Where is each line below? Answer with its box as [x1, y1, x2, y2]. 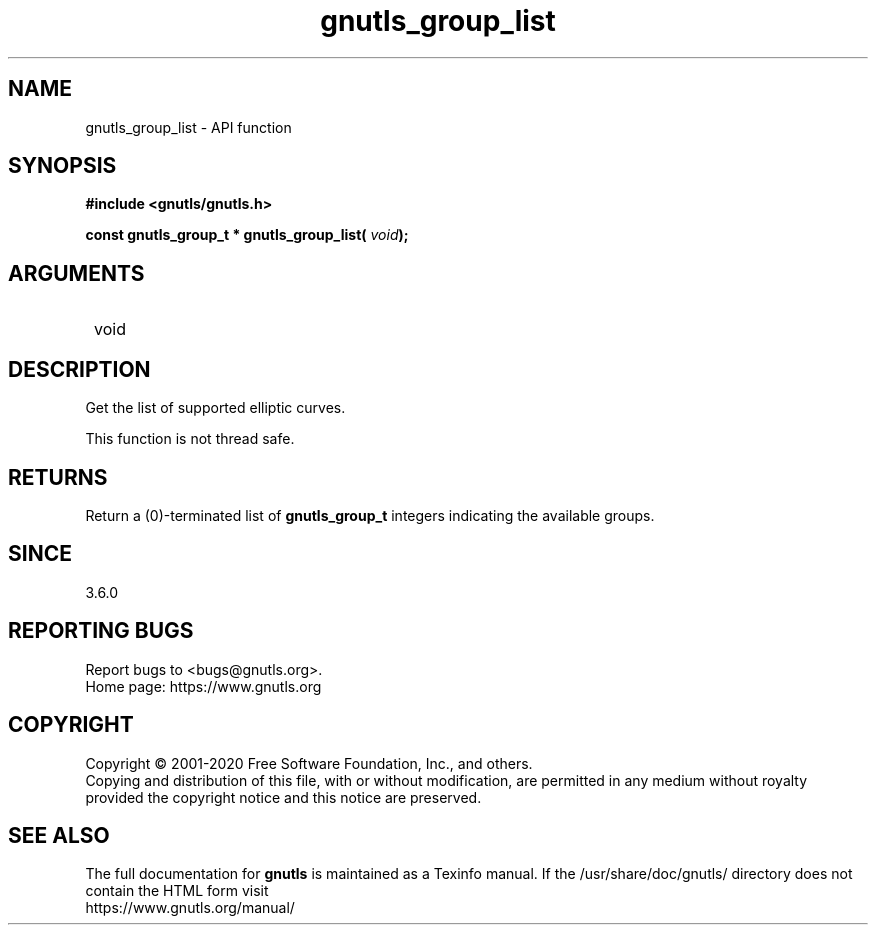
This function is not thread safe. [85, 430, 295, 448]
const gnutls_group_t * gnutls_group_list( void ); [85, 226, 409, 244]
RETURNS [8, 464, 108, 490]
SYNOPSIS [8, 153, 117, 179]
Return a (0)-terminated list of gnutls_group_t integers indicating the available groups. [85, 506, 655, 524]
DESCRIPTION [8, 356, 151, 382]
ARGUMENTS [8, 260, 145, 286]
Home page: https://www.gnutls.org [85, 677, 322, 695]
